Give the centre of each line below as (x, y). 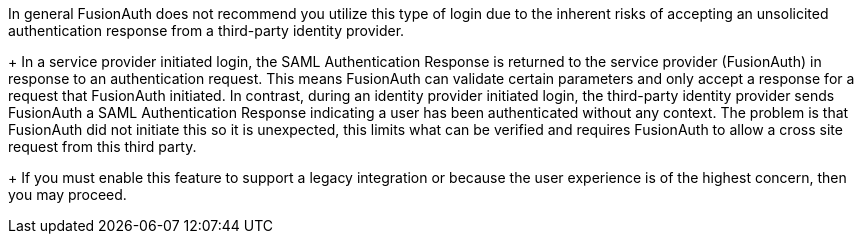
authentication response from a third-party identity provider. (206, 30)
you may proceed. (67, 194)
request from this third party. (102, 146)
